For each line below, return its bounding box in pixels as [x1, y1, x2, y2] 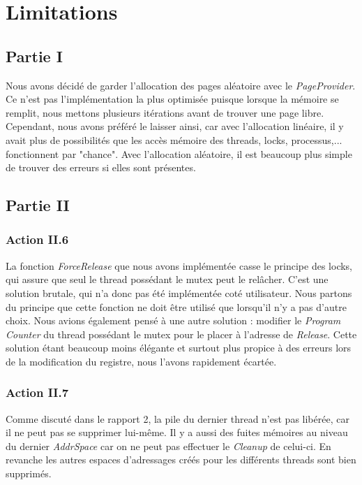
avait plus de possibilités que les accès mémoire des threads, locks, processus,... [6, 132, 342, 147]
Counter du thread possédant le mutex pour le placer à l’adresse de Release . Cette [6, 326, 357, 341]
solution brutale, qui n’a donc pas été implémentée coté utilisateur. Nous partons [6, 285, 352, 300]
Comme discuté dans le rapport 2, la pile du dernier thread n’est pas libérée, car [6, 411, 349, 426]
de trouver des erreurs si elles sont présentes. [6, 160, 196, 175]
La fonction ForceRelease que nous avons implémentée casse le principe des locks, [6, 258, 353, 273]
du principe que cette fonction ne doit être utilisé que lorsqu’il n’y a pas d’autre [6, 299, 347, 314]
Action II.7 [6, 384, 69, 401]
